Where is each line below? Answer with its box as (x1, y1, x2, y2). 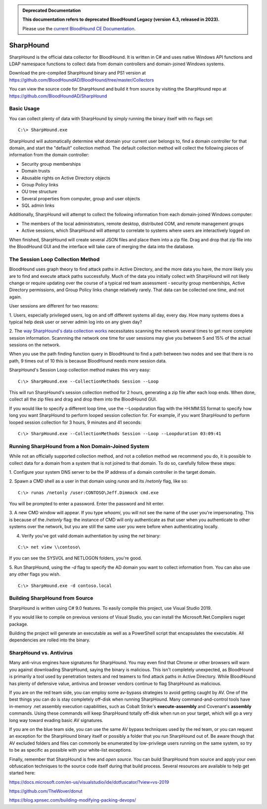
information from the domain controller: (9, 152, 89, 158)
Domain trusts (21, 168, 50, 174)
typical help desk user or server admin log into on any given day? (9, 319, 142, 325)
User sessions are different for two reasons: (9, 303, 99, 309)
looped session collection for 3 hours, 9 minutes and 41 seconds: (9, 419, 142, 425)
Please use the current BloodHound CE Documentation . (22, 25, 136, 32)
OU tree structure (21, 188, 57, 195)
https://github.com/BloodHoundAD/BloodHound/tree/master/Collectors (9, 77, 154, 83)
